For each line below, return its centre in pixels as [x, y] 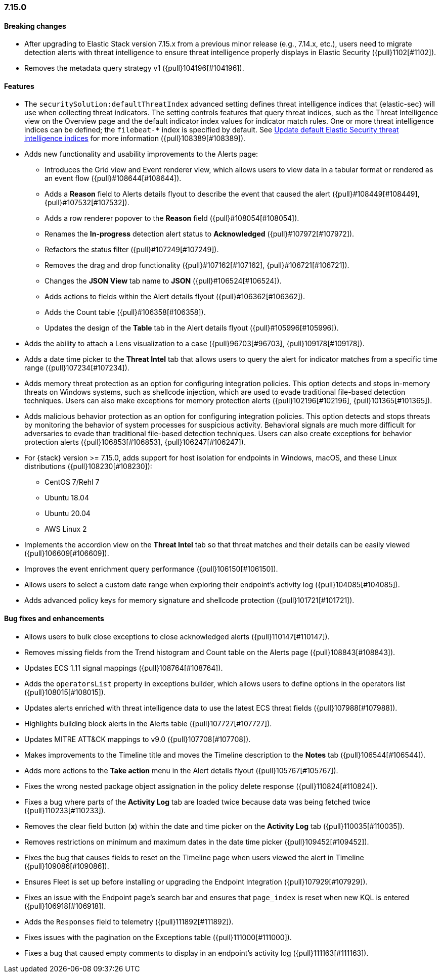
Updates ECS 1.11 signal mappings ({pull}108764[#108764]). [124, 668]
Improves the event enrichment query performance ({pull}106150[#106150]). [151, 569]
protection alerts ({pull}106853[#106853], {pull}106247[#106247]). [135, 442]
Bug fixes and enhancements [54, 619]
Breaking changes [35, 26]
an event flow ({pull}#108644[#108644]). [113, 178]
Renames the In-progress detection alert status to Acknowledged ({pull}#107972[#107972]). [200, 234]
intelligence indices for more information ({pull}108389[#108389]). [135, 138]
